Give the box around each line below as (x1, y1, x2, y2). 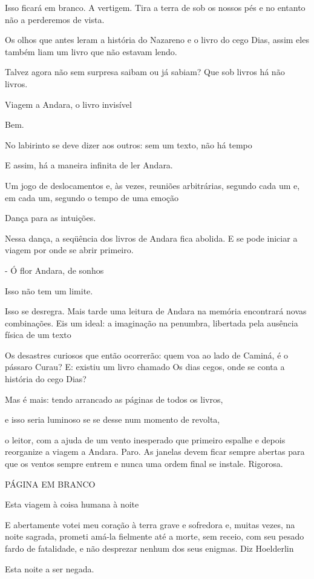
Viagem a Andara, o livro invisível (5, 98, 132, 110)
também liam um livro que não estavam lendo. (5, 45, 177, 58)
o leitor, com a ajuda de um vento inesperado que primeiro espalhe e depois (5, 433, 286, 446)
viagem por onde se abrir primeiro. (5, 243, 134, 256)
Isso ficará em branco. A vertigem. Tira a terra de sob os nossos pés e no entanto (5, 1, 306, 13)
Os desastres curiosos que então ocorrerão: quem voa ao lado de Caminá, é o (5, 348, 289, 361)
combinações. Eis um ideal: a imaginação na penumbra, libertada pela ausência (5, 316, 298, 329)
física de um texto (5, 328, 71, 341)
